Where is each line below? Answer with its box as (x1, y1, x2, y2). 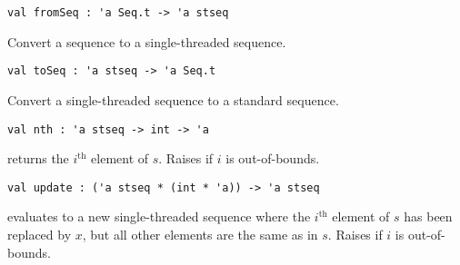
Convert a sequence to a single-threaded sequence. (7, 32, 286, 51)
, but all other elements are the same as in (82, 225, 318, 243)
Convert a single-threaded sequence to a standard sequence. (7, 90, 339, 109)
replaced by (7, 225, 72, 243)
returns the (7, 149, 69, 168)
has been (404, 207, 453, 226)
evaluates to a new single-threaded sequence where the (7, 207, 311, 226)
